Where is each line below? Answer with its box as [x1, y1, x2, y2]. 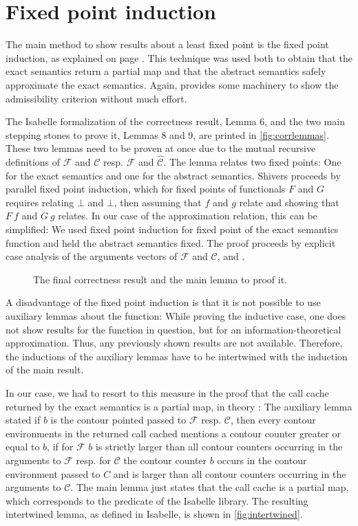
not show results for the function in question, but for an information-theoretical [6, 322, 341, 336]
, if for [47, 439, 74, 454]
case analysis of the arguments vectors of [6, 249, 178, 263]
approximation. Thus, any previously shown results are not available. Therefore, [6, 336, 343, 350]
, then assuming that [114, 195, 202, 209]
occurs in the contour [217, 452, 307, 467]
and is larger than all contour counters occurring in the [113, 466, 346, 481]
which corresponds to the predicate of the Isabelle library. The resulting [6, 493, 308, 507]
